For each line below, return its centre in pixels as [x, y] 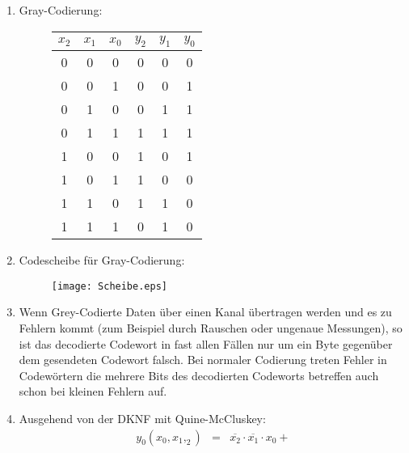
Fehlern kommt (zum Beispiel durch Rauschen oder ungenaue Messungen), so [211, 328]
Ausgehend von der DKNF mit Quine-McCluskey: [142, 418]
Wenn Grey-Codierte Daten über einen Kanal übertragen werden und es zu [205, 312]
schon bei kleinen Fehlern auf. [93, 391]
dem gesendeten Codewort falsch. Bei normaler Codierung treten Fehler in [203, 360]
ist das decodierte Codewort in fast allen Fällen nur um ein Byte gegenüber [206, 343]
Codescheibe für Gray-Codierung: [102, 260]
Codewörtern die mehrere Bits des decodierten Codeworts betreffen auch [199, 375]
